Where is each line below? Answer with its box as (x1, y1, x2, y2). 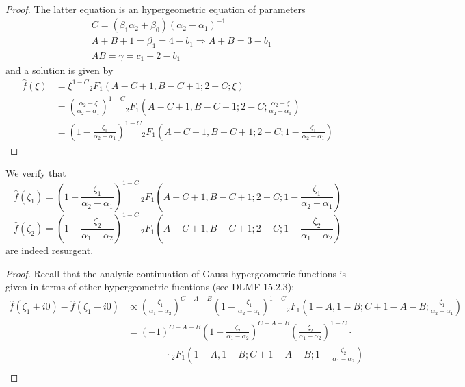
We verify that (5, 166, 66, 180)
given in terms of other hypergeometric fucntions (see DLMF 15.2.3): (5, 279, 295, 294)
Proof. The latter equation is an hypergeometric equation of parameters (5, 2, 306, 16)
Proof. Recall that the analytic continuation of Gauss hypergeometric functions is (5, 266, 347, 280)
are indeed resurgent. (5, 243, 94, 258)
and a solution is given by (5, 62, 114, 77)
